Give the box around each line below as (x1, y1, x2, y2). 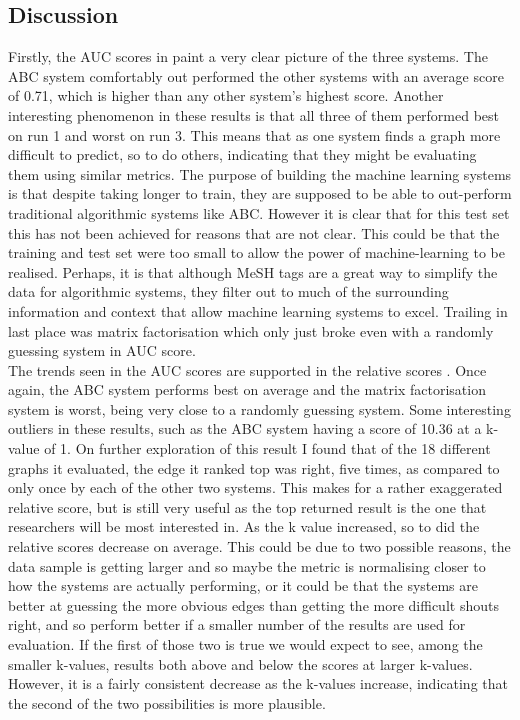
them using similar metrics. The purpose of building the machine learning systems (8, 163, 512, 184)
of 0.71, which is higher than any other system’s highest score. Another (8, 85, 444, 106)
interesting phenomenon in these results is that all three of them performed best (8, 104, 500, 125)
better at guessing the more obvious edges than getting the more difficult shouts (8, 594, 499, 615)
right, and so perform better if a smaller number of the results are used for (8, 614, 466, 635)
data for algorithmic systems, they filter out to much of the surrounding (8, 281, 449, 302)
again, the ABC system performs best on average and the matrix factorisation (8, 379, 486, 400)
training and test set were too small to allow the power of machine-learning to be (8, 242, 505, 263)
